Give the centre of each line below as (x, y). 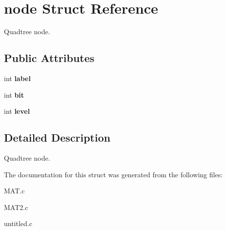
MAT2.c (16, 207)
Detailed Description (57, 137)
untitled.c (18, 223)
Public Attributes (49, 58)
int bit (14, 94)
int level (17, 111)
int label (17, 78)
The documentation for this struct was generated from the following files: (113, 174)
